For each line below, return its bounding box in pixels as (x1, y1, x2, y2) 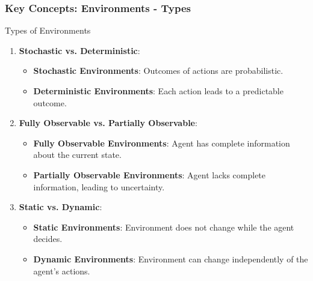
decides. (33, 232, 63, 245)
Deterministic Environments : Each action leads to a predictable (33, 85, 284, 97)
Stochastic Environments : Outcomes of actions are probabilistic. (33, 64, 284, 77)
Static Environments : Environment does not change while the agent (33, 220, 294, 233)
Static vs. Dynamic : (19, 201, 102, 213)
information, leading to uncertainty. (33, 180, 165, 193)
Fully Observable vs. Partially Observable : (19, 116, 197, 129)
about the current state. (33, 148, 122, 161)
